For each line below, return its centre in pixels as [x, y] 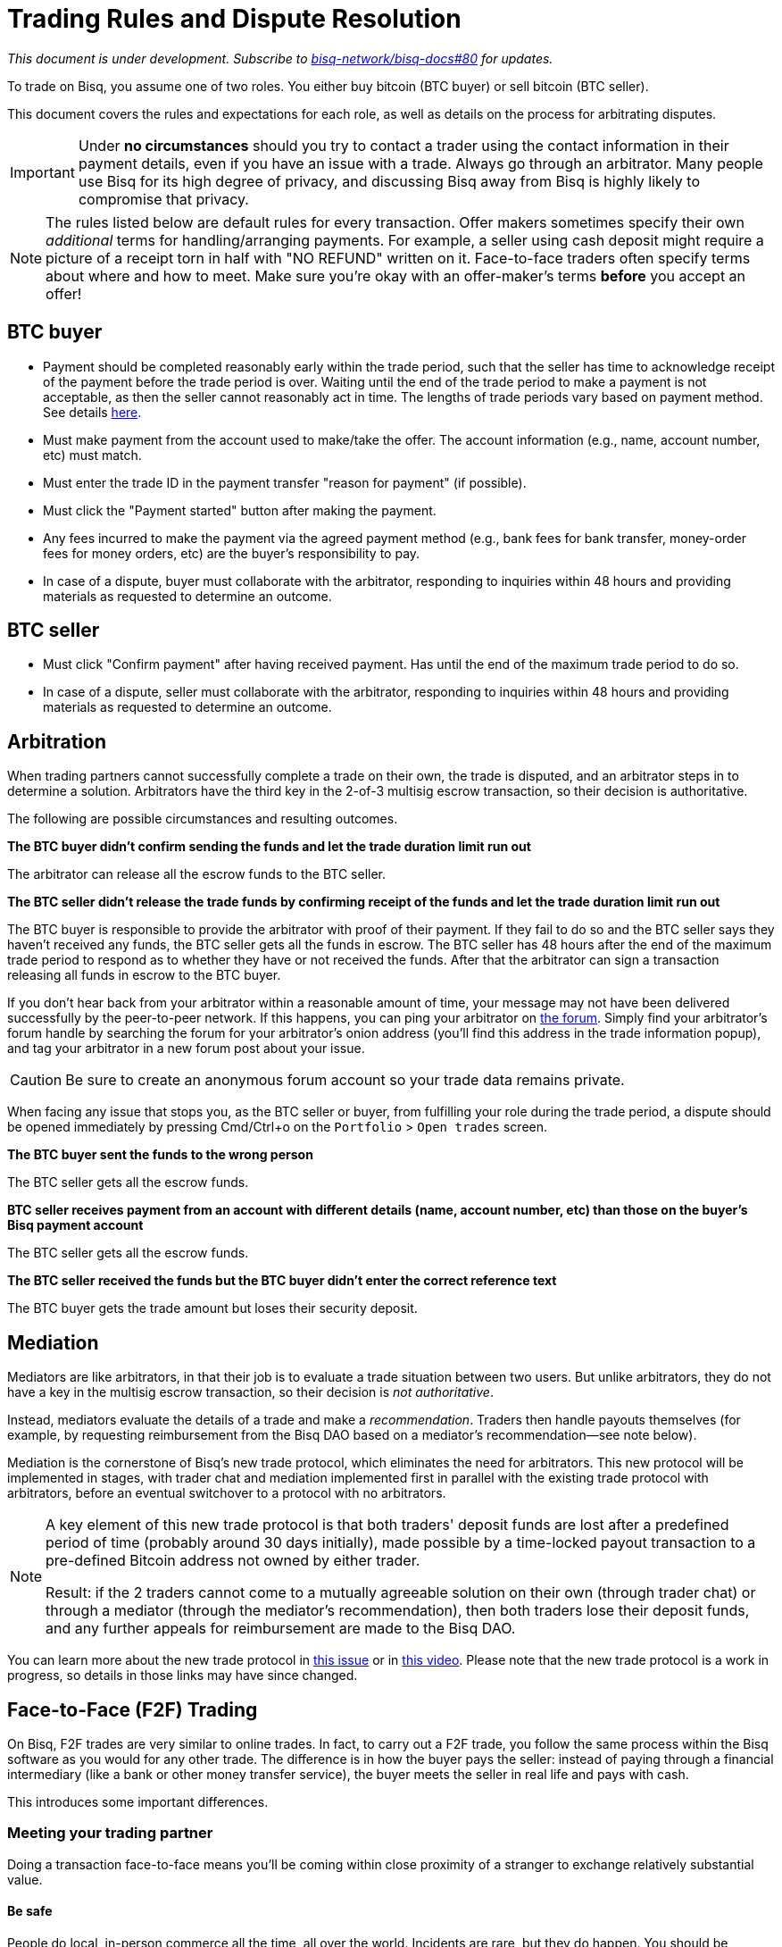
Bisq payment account [75, 1225]
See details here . [92, 412]
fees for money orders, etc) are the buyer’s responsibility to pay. [232, 553]
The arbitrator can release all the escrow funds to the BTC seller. [197, 874]
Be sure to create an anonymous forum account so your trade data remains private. [345, 1080]
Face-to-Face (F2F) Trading [133, 1709]
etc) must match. [92, 455]
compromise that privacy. [163, 199]
